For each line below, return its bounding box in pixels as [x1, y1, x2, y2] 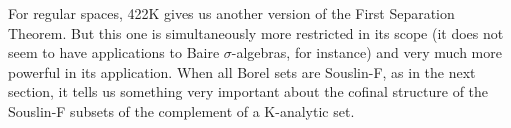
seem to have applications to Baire [8, 42, 220, 63]
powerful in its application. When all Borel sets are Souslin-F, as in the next [8, 61, 476, 82]
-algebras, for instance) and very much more [231, 42, 502, 63]
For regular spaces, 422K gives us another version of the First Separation [8, 3, 455, 23]
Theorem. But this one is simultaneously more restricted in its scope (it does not [8, 22, 504, 43]
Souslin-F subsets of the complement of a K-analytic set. [8, 100, 355, 121]
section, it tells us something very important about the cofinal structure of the [8, 81, 489, 102]
